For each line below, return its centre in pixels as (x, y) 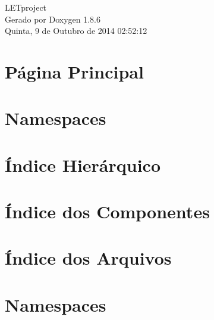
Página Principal (74, 71)
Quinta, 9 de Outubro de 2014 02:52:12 (76, 31)
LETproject (26, 7)
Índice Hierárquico (83, 164)
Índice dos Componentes (107, 211)
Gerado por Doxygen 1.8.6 (53, 19)
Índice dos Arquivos (88, 258)
